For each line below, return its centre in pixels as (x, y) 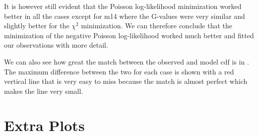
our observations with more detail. (56, 45)
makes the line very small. (44, 91)
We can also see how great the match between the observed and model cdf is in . (127, 61)
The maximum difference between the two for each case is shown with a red (119, 71)
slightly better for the (37, 26)
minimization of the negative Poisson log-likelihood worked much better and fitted (129, 35)
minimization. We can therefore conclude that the (157, 26)
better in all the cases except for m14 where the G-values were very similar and (125, 16)
